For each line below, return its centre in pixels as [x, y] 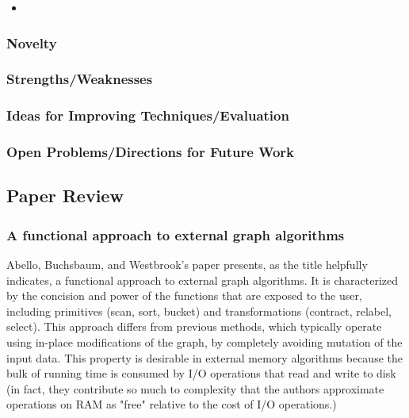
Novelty [32, 42]
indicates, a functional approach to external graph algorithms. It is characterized [202, 280]
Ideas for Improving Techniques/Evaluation [148, 115]
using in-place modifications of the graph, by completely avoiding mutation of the [204, 341]
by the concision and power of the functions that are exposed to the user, [184, 295]
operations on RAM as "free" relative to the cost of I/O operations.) [172, 404]
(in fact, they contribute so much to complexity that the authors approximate [195, 388]
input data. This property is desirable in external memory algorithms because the [204, 357]
